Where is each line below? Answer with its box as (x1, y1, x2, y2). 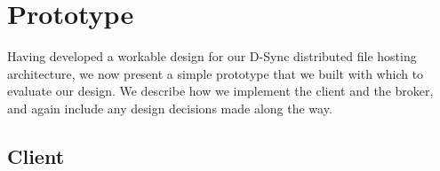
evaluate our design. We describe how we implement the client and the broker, (7, 82, 434, 100)
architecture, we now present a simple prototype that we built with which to (7, 64, 424, 82)
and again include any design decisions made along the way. (7, 98, 332, 117)
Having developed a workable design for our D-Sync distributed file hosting (7, 47, 417, 66)
